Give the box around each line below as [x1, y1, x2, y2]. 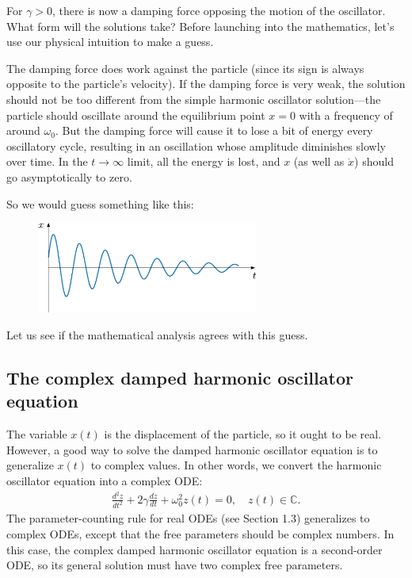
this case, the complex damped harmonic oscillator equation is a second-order [6, 541, 383, 557]
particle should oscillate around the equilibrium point [6, 106, 265, 123]
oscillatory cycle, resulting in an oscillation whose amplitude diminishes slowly [6, 137, 386, 154]
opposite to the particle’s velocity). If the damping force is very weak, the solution [6, 75, 406, 92]
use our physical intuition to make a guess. [6, 33, 214, 50]
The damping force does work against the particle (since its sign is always [6, 59, 364, 76]
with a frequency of [299, 106, 393, 123]
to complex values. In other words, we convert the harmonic [90, 457, 382, 473]
